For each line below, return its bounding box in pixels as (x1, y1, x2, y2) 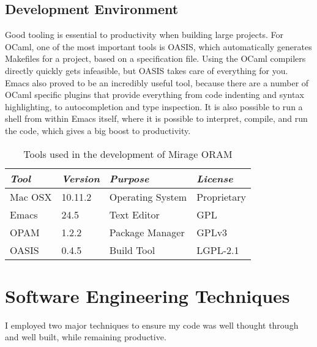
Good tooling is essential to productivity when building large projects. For (5, 28, 284, 41)
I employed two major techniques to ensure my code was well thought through (5, 318, 299, 331)
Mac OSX (10, 189, 52, 204)
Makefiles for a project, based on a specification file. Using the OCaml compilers (5, 52, 306, 65)
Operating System (109, 189, 187, 204)
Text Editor (109, 207, 160, 222)
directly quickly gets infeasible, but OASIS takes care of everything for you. (5, 64, 288, 76)
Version (61, 171, 100, 185)
